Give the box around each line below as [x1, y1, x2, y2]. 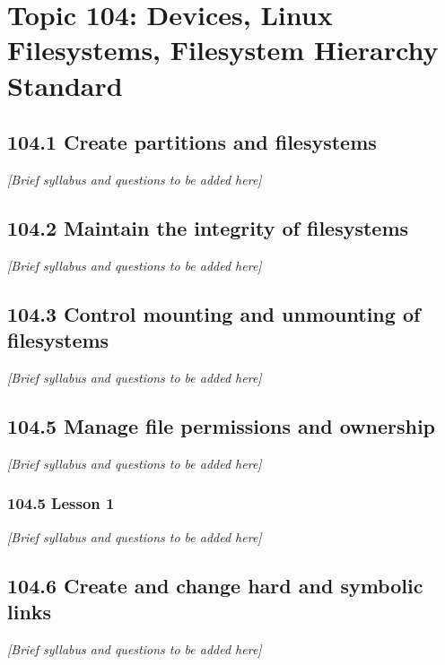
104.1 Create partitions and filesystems [7, 128, 377, 156]
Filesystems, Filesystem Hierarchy [7, 31, 439, 68]
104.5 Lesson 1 [7, 492, 115, 514]
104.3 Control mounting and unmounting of [7, 299, 421, 327]
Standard [7, 66, 123, 103]
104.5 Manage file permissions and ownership [7, 411, 436, 439]
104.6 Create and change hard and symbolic [7, 571, 423, 599]
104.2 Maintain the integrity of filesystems [7, 213, 409, 241]
